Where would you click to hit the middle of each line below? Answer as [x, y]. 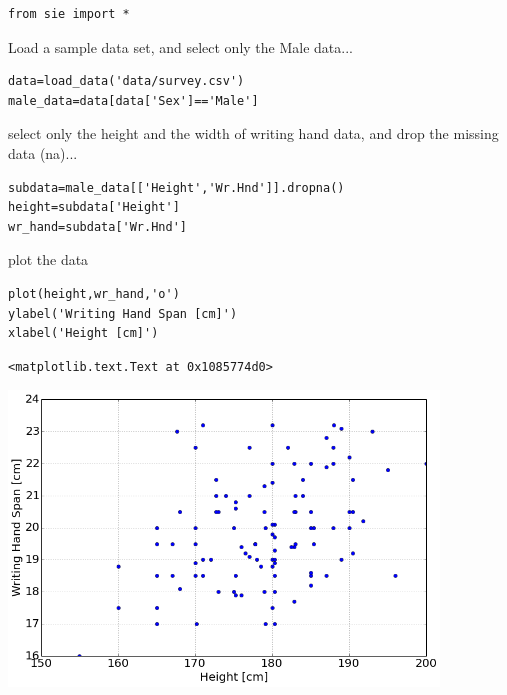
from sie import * [69, 14]
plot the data [48, 259]
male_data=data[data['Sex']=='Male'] [133, 100]
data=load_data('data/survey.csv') [126, 81]
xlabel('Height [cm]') [83, 333]
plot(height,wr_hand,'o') [94, 293]
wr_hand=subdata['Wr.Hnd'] [97, 226]
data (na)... [43, 152]
